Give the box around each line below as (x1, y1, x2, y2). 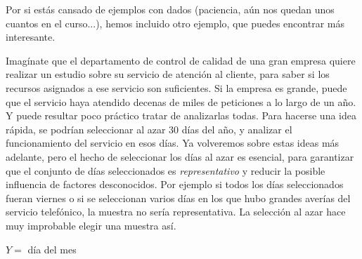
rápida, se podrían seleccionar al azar (6, 121, 166, 136)
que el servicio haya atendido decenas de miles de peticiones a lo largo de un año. (6, 94, 356, 109)
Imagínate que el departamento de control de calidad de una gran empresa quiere (6, 53, 356, 67)
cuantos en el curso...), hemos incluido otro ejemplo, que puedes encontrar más (6, 15, 344, 30)
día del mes (27, 241, 77, 256)
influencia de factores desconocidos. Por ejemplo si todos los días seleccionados (6, 177, 344, 192)
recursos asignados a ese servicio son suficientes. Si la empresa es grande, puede (6, 80, 347, 95)
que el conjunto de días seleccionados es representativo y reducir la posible (6, 163, 325, 178)
